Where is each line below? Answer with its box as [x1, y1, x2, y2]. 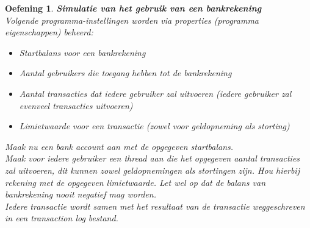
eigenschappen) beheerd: [5, 26, 93, 38]
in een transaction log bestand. [5, 212, 118, 224]
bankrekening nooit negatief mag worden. [5, 188, 156, 201]
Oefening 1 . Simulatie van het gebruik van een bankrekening [5, 2, 262, 14]
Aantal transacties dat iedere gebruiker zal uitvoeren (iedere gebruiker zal [19, 87, 292, 99]
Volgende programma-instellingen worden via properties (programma [5, 13, 259, 26]
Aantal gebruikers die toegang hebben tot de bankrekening [19, 66, 232, 79]
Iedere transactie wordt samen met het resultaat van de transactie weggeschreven [5, 199, 305, 212]
